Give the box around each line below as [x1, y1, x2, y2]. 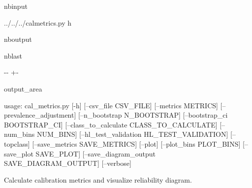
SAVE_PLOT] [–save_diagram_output [35, 148, 156, 158]
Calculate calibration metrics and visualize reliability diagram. [4, 174, 192, 185]
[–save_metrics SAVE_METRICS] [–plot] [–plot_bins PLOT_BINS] [32, 138, 241, 149]
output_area [4, 83, 42, 94]
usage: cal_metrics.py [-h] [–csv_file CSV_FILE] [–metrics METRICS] [4, 100, 218, 110]
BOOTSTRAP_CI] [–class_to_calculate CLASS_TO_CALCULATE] [4, 119, 218, 129]
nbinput [4, 1, 28, 11]
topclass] [4, 138, 30, 149]
